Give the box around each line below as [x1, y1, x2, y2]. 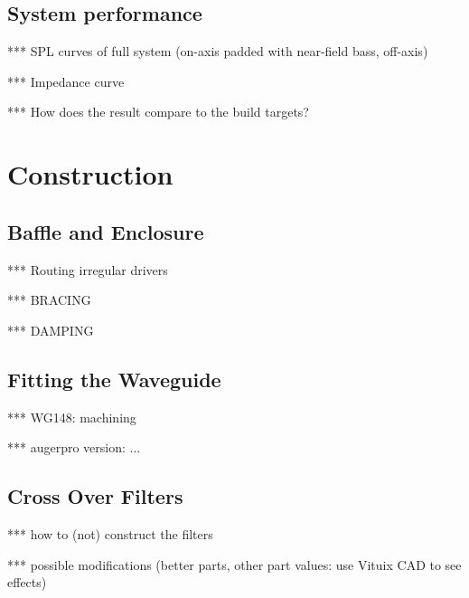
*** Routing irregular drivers [7, 260, 168, 279]
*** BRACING [7, 290, 91, 309]
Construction [7, 156, 174, 193]
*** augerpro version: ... [7, 438, 141, 457]
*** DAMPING [7, 320, 94, 339]
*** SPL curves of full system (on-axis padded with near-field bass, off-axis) [7, 42, 428, 61]
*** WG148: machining [7, 407, 136, 426]
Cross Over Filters [7, 482, 183, 510]
